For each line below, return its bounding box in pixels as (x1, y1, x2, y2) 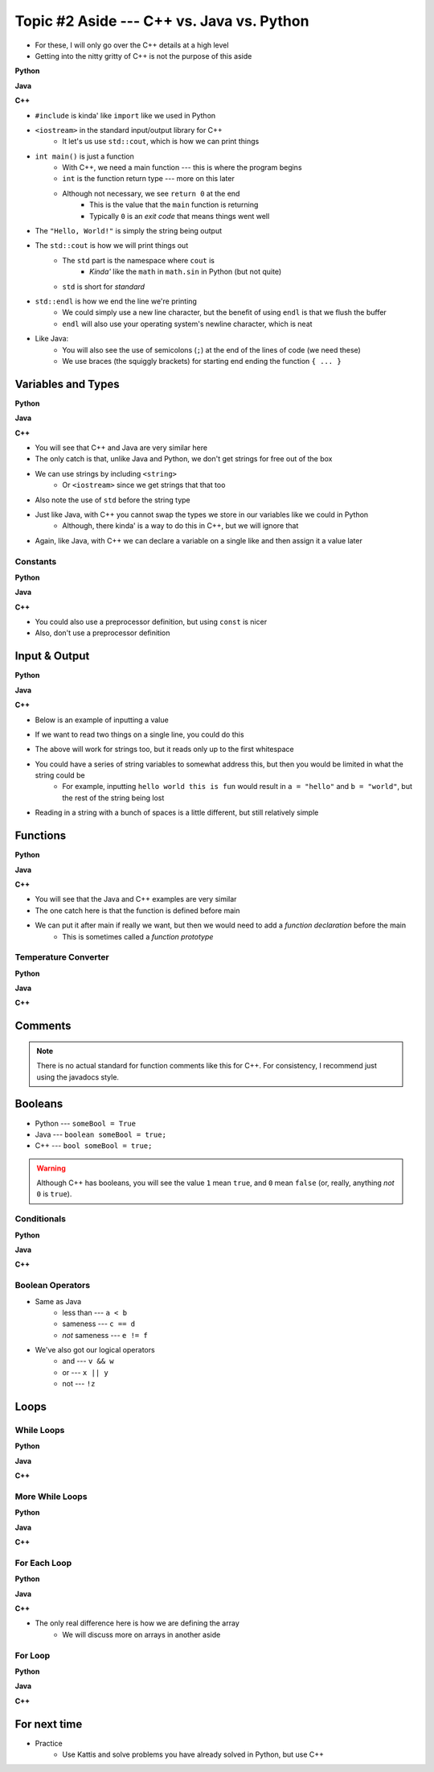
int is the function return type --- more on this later (62, 174, 235, 184)
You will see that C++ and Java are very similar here (35, 443, 208, 452)
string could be (35, 770, 85, 780)
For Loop (14, 1650, 51, 1661)
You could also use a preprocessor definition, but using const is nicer (35, 617, 268, 627)
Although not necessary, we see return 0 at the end (62, 188, 240, 198)
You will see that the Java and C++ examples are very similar (35, 894, 237, 904)
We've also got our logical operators (35, 1345, 156, 1355)
